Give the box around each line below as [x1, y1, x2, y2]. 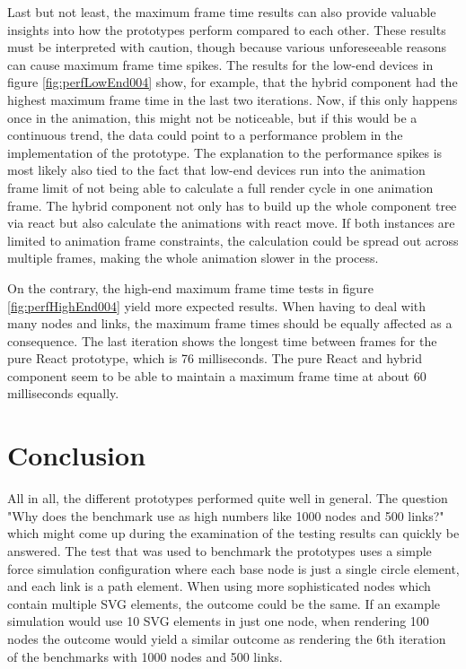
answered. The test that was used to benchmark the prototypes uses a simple [7, 541, 432, 560]
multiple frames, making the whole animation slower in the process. [7, 248, 379, 267]
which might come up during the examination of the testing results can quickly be [7, 524, 460, 543]
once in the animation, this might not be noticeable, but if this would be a [7, 108, 418, 126]
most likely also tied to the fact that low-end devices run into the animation [7, 161, 426, 179]
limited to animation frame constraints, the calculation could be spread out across [7, 230, 459, 249]
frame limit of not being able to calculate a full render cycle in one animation [7, 178, 434, 196]
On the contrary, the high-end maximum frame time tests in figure [7, 278, 374, 297]
